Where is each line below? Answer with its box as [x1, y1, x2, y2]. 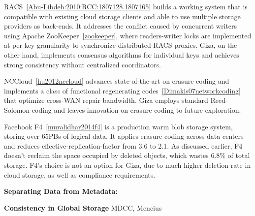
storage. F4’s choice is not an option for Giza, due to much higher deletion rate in [4, 159, 251, 170]
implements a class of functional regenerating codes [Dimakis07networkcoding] [4, 85, 241, 95]
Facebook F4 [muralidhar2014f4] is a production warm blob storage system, [4, 121, 233, 131]
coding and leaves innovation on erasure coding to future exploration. [32, 104, 241, 115]
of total [227, 150, 250, 160]
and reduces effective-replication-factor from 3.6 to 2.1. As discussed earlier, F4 [4, 140, 243, 151]
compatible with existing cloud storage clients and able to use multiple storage [4, 11, 241, 21]
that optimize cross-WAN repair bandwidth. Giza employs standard [4, 95, 208, 105]
